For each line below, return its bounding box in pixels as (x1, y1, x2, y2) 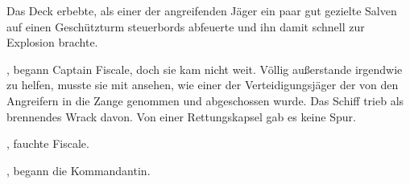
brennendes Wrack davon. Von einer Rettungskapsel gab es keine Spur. (6, 108, 356, 125)
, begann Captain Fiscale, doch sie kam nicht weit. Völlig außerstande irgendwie (6, 60, 403, 77)
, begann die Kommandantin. (6, 162, 151, 178)
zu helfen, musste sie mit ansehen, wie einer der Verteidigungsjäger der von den (6, 76, 399, 93)
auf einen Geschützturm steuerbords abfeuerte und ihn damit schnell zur (6, 18, 365, 35)
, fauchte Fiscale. (6, 135, 89, 152)
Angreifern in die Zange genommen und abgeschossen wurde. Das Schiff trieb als (6, 92, 404, 108)
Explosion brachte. (6, 34, 98, 51)
